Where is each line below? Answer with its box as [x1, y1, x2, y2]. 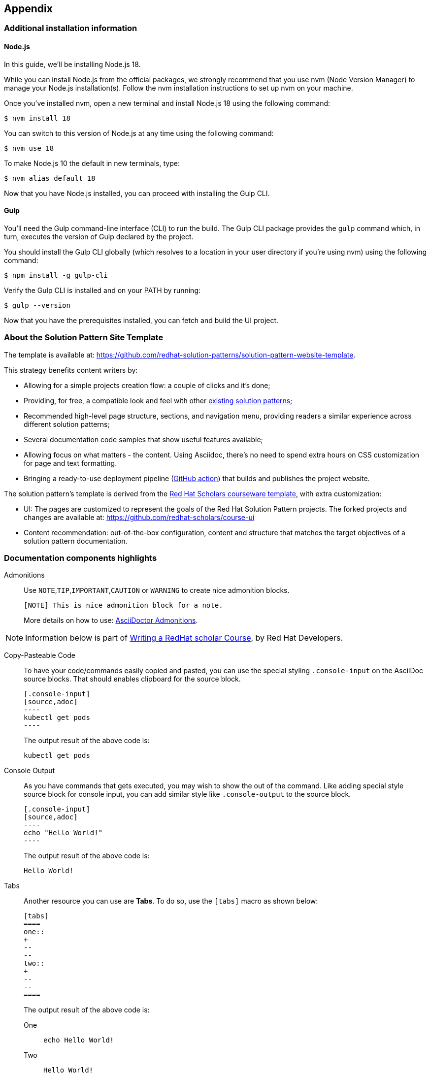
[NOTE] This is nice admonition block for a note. [24, 601, 223, 610]
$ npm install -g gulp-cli [4, 271, 108, 279]
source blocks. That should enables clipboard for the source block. [24, 675, 241, 683]
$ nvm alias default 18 [4, 174, 96, 182]
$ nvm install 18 [4, 114, 70, 122]
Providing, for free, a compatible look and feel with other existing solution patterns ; [24, 396, 293, 405]
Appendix [4, 2, 53, 15]
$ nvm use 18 [4, 144, 54, 152]
